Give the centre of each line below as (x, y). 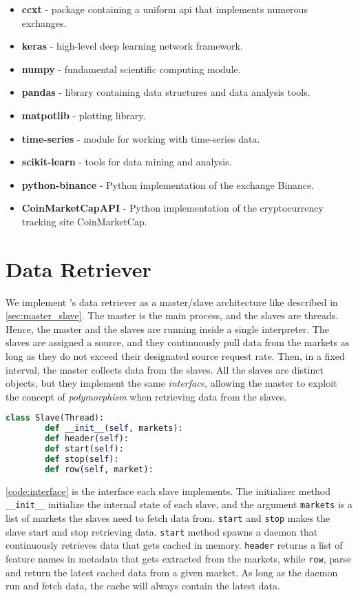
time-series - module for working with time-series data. (141, 138)
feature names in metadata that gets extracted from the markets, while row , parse (179, 558)
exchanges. (44, 22)
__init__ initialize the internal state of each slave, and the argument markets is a (179, 504)
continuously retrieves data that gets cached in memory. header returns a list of (174, 545)
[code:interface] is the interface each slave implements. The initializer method (168, 490)
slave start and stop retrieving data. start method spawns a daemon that (162, 531)
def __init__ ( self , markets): (114, 428)
